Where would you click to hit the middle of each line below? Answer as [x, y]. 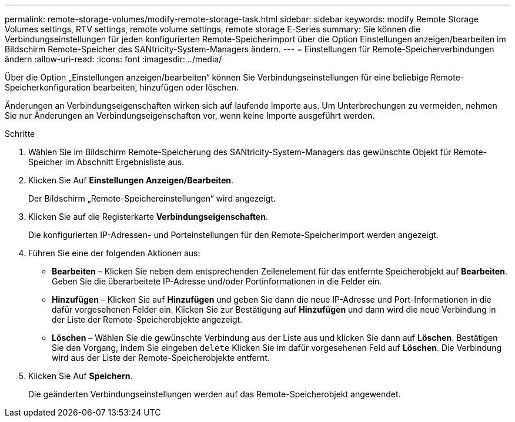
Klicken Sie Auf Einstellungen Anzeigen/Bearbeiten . [131, 180]
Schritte [20, 134]
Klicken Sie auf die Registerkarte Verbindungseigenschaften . [148, 217]
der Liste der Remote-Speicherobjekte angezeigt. [147, 319]
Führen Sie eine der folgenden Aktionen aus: [114, 253]
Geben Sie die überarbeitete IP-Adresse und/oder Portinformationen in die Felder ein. [217, 281]
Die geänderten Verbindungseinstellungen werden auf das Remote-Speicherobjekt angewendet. [215, 394]
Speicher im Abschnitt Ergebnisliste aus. [106, 162]
